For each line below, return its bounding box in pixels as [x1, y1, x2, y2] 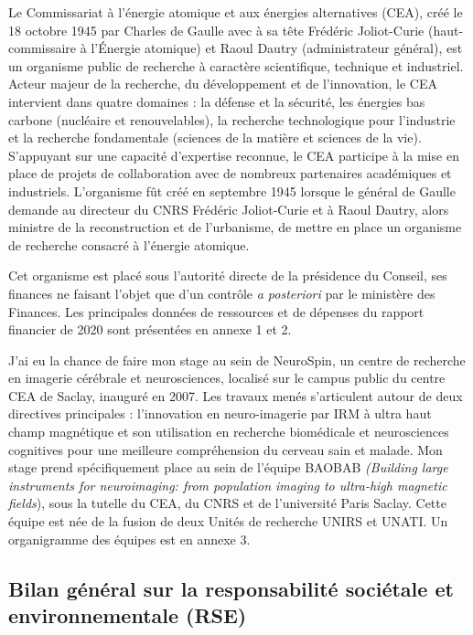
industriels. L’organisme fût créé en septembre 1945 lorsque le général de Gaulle [8, 181, 456, 200]
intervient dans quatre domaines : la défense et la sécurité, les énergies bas [8, 91, 425, 111]
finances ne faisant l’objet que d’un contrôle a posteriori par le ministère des [8, 283, 435, 302]
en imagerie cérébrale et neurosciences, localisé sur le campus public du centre [8, 368, 446, 387]
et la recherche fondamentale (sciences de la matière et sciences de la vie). [8, 128, 422, 147]
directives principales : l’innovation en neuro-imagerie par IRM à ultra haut [8, 404, 432, 423]
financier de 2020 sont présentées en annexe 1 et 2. [8, 320, 292, 339]
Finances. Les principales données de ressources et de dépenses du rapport [8, 302, 425, 321]
